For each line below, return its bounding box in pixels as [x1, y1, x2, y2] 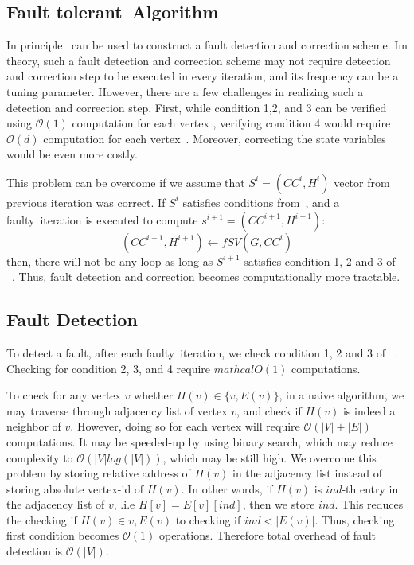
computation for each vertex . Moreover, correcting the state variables [43, 130, 386, 146]
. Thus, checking [314, 511, 395, 528]
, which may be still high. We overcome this [162, 449, 377, 466]
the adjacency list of [6, 496, 105, 512]
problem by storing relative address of [6, 465, 191, 481]
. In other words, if [181, 480, 273, 497]
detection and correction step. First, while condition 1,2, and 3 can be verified [6, 99, 387, 115]
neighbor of [6, 418, 61, 434]
